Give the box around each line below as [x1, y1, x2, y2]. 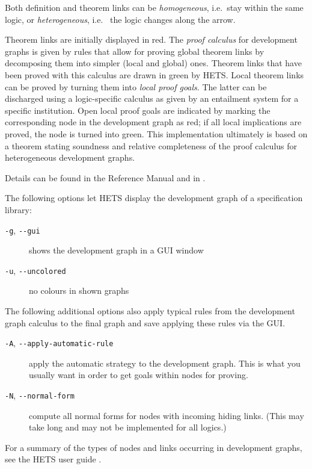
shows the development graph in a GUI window [29, 244, 204, 256]
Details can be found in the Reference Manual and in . [5, 171, 206, 184]
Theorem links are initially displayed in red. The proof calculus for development [5, 33, 298, 46]
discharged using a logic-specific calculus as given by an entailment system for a [5, 92, 299, 105]
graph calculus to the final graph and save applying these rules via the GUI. [5, 316, 286, 329]
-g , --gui [5, 223, 40, 236]
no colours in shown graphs [29, 284, 129, 297]
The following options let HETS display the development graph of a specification [5, 191, 303, 204]
